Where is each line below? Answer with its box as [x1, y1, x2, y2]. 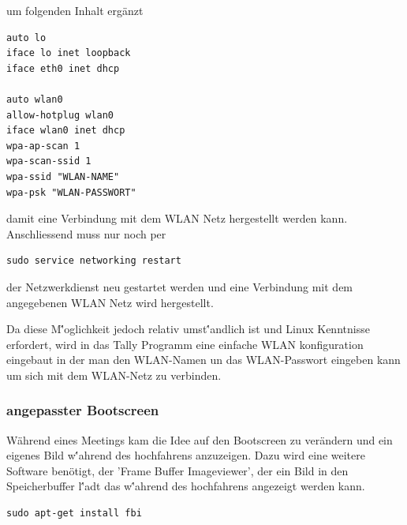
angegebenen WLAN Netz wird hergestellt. [6, 294, 214, 310]
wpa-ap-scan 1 [6, 140, 80, 152]
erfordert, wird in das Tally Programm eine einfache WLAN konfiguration [6, 336, 364, 352]
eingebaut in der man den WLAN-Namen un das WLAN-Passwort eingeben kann [6, 351, 401, 368]
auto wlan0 [6, 93, 63, 105]
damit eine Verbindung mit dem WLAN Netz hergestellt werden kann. [6, 210, 348, 227]
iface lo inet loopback [6, 47, 131, 59]
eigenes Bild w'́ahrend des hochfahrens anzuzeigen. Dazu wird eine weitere [6, 447, 365, 463]
